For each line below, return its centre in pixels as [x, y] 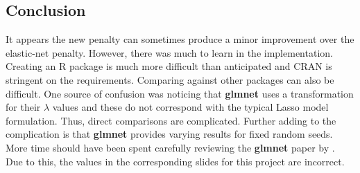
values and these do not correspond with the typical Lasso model [190, 107]
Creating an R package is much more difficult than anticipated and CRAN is [169, 66]
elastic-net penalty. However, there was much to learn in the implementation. [169, 52]
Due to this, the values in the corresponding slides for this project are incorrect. [175, 161]
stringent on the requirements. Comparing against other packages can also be [170, 79]
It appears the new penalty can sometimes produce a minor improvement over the [180, 39]
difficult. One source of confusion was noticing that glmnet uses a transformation [180, 93]
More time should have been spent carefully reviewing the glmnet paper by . [170, 147]
